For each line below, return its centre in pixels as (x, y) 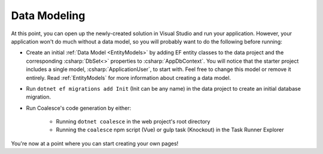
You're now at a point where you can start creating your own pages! (95, 143)
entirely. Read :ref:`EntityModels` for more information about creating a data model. (129, 78)
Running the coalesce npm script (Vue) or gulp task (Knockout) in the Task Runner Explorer (170, 130)
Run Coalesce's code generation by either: (79, 108)
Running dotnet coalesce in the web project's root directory (133, 122)
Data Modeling (48, 16)
